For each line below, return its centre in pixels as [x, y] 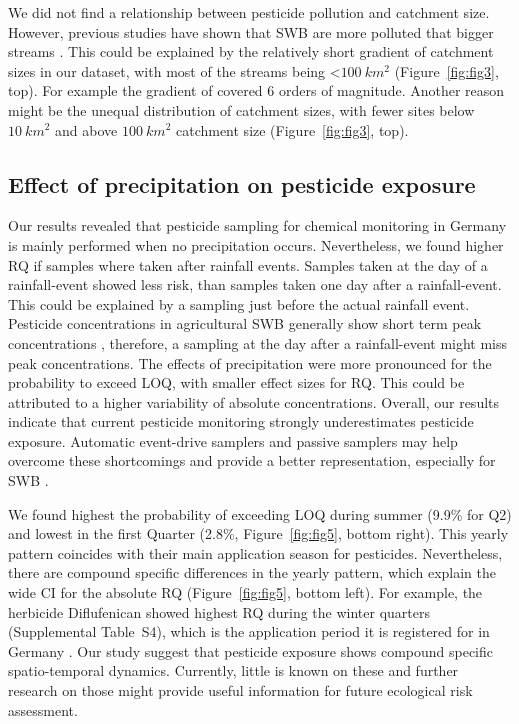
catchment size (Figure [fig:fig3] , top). [292, 129]
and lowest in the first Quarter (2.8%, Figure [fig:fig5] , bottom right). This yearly [258, 533]
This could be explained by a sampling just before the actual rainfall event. [239, 303]
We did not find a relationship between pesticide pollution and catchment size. [249, 12]
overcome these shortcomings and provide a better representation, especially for [252, 460]
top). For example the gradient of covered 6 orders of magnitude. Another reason [256, 90]
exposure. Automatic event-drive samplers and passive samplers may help [233, 440]
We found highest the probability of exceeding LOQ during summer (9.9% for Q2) [260, 513]
